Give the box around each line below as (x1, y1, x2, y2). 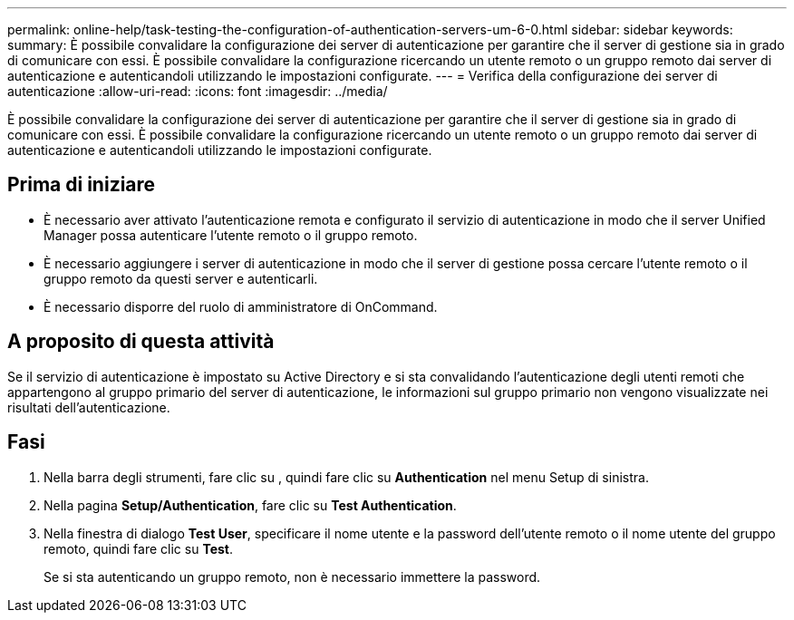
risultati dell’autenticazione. (7, 399, 170, 415)
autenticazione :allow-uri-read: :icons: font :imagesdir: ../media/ (7, 83, 388, 99)
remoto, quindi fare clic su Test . (44, 540, 233, 557)
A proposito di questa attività (7, 330, 275, 354)
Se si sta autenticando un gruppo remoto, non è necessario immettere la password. (44, 568, 541, 585)
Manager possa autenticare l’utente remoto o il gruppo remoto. (44, 227, 418, 243)
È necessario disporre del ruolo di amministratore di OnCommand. (44, 298, 438, 315)
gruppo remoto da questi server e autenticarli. (44, 270, 318, 286)
